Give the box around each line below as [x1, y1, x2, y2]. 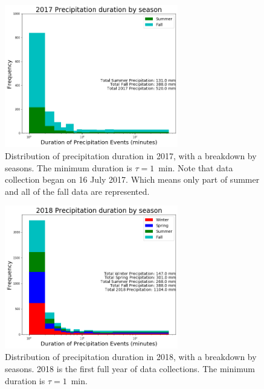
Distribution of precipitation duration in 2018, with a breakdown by [5, 350, 257, 363]
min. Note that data [158, 161, 233, 174]
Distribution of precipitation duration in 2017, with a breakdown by [5, 150, 257, 162]
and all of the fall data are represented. [5, 185, 150, 197]
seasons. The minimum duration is [5, 161, 132, 174]
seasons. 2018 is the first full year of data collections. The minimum [5, 362, 255, 375]
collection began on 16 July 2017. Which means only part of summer [5, 173, 260, 186]
